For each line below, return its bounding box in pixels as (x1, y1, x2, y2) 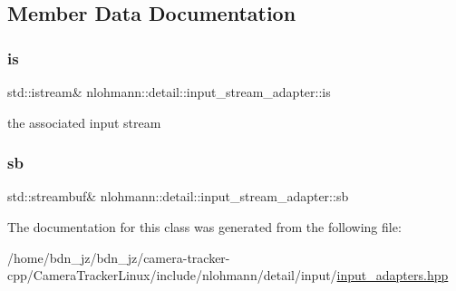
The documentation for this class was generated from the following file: (7, 218, 402, 236)
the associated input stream (7, 112, 161, 131)
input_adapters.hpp (336, 266, 449, 285)
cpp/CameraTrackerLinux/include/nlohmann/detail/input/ (7, 266, 337, 285)
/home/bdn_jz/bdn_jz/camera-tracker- (7, 247, 230, 267)
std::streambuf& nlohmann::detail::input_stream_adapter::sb (7, 187, 349, 206)
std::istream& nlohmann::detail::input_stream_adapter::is (7, 82, 331, 101)
